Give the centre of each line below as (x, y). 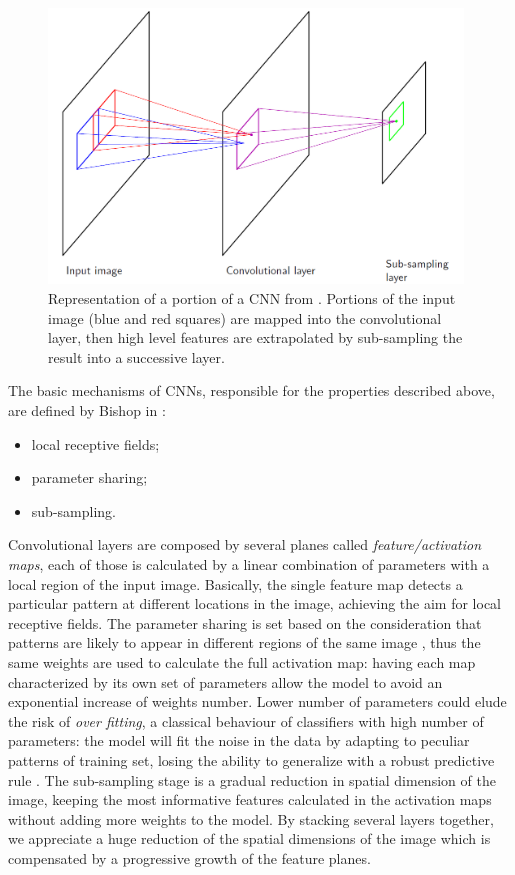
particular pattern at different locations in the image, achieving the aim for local (255, 603)
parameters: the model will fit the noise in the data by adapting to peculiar (239, 740)
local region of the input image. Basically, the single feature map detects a (235, 583)
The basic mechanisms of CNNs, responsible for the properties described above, (251, 390)
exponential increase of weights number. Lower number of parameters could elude (257, 701)
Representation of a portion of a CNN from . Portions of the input (252, 298)
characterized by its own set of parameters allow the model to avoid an (225, 681)
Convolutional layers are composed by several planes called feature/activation (245, 544)
